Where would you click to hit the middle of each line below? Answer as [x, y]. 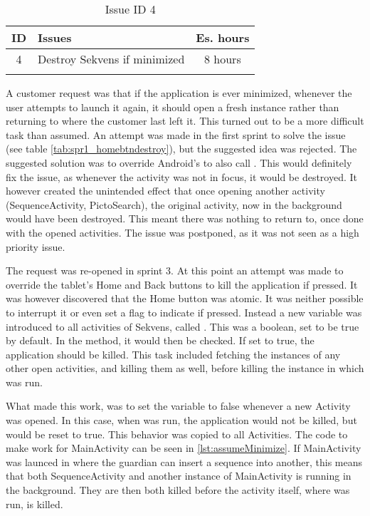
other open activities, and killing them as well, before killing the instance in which [185, 368]
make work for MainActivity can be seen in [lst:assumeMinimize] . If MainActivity [184, 448]
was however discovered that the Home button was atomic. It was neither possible [185, 298]
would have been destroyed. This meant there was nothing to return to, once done [185, 218]
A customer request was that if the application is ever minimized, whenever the [179, 93]
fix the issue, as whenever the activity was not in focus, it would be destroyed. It [182, 176]
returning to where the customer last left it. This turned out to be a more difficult [185, 121]
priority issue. [36, 246]
